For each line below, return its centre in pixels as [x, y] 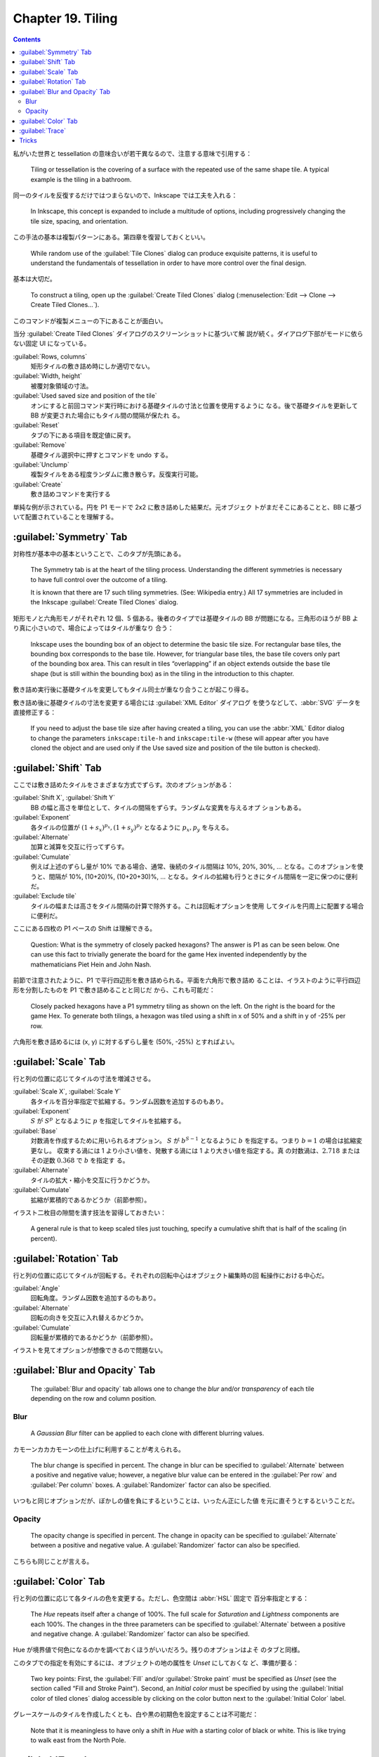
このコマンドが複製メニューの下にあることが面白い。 [90, 320]
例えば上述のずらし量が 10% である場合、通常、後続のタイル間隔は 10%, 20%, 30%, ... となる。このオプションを [194, 867]
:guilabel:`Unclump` [41, 465]
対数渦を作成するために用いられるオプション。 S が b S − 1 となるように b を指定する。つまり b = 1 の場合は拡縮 [193, 1140]
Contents [27, 39]
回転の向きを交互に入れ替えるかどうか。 [89, 1318]
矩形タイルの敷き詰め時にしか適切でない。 [92, 366]
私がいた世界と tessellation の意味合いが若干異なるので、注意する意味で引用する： [133, 153]
